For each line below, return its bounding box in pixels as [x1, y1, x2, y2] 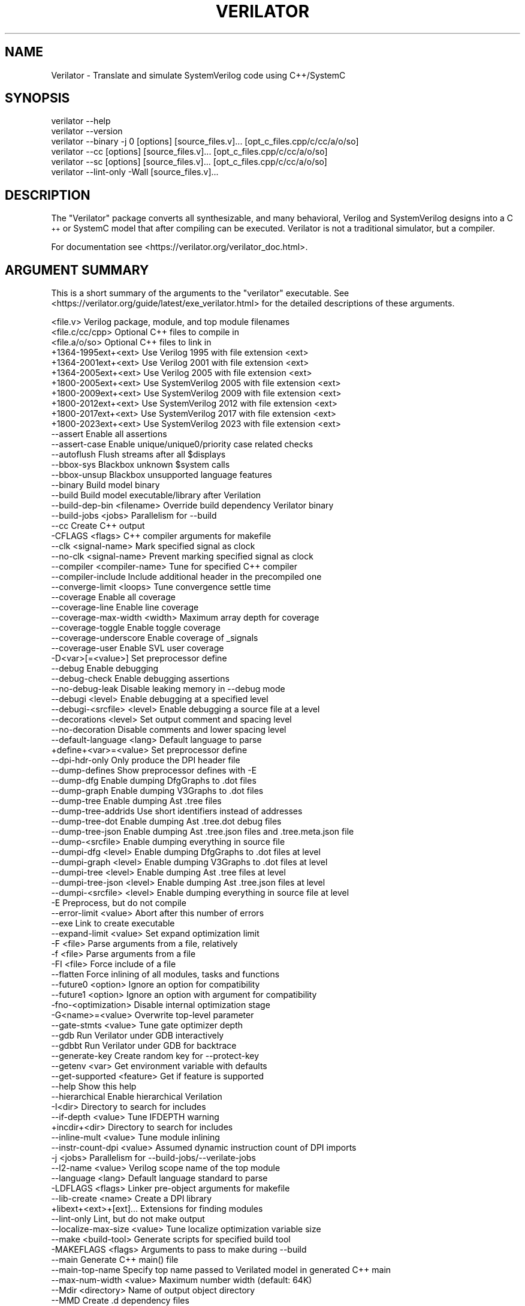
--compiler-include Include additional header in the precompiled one [51, 571, 322, 582]
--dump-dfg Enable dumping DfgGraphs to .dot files [51, 775, 257, 786]
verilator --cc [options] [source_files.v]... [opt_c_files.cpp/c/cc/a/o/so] [51, 146, 328, 157]
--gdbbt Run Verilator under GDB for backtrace [51, 1040, 237, 1051]
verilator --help [51, 116, 111, 127]
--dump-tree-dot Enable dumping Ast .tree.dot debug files [51, 816, 282, 827]
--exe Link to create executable [51, 918, 175, 929]
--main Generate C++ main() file [51, 1254, 179, 1265]
